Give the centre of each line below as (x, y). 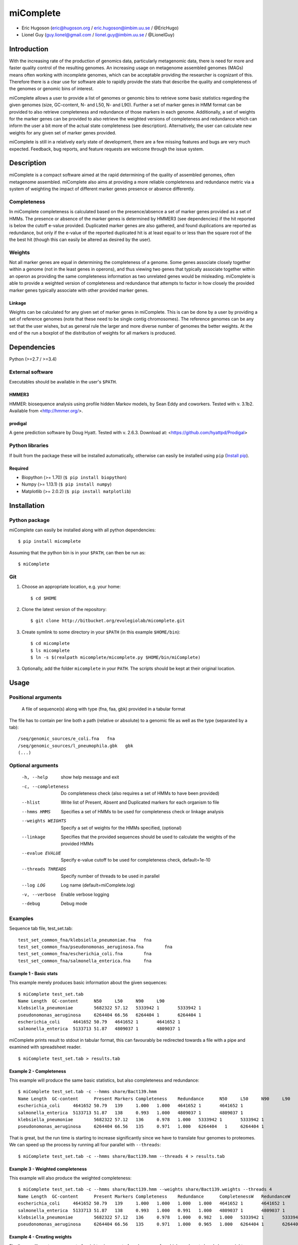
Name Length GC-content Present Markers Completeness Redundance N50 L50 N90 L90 (154, 1099)
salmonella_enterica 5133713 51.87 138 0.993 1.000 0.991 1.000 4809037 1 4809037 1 (151, 1210)
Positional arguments (36, 697)
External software (31, 372)
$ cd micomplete (50, 643)
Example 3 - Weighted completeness (48, 1169)
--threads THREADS (44, 869)
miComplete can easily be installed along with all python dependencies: (82, 530)
